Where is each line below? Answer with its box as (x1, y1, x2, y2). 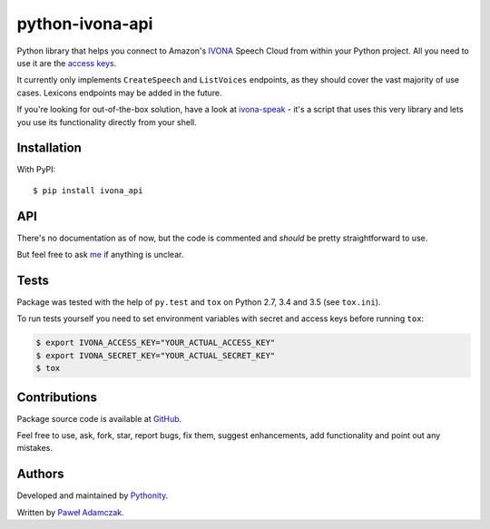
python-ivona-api (16, 14, 153, 34)
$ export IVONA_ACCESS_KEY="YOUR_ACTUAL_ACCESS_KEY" (35, 338, 276, 348)
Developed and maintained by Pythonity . (16, 490, 169, 501)
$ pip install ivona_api (33, 185, 143, 195)
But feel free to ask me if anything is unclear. (16, 250, 184, 260)
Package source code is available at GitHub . (16, 413, 182, 424)
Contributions (16, 389, 97, 405)
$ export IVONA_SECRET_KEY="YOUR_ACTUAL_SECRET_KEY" (35, 350, 276, 360)
